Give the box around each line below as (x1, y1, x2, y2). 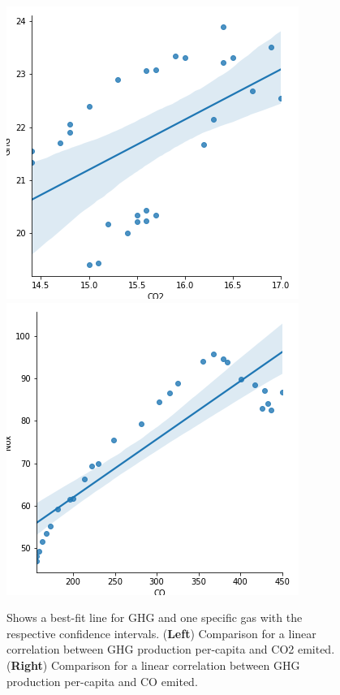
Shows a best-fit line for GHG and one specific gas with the (6, 609, 303, 626)
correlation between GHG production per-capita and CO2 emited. (6, 641, 335, 658)
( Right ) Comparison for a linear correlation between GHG (6, 656, 300, 673)
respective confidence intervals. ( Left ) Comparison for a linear (6, 624, 316, 641)
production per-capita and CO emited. (6, 672, 198, 689)
